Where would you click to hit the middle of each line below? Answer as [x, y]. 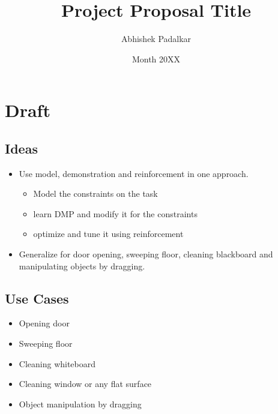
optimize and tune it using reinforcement [108, 234]
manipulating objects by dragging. [82, 265]
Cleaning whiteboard [57, 363]
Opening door [44, 323]
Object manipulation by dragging [80, 403]
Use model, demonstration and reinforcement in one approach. [134, 173]
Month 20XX [156, 58]
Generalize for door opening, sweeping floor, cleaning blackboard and [146, 254]
